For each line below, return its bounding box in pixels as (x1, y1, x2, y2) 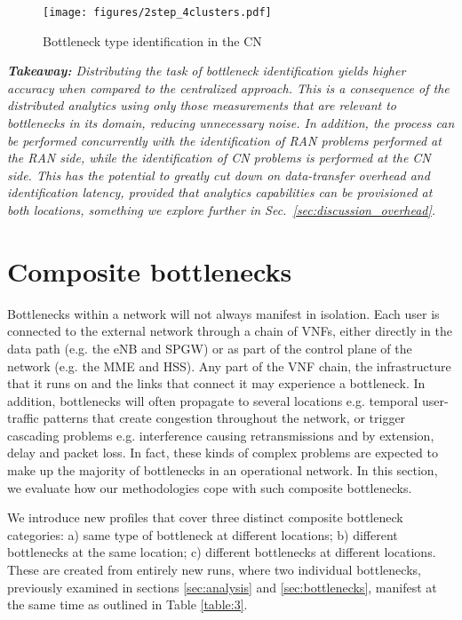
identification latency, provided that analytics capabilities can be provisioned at (7, 183, 433, 202)
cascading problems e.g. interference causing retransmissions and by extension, (7, 425, 434, 444)
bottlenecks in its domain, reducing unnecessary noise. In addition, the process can (7, 114, 455, 132)
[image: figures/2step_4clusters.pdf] (43, 6, 272, 19)
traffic (7, 409, 39, 427)
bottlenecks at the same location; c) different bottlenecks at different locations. (7, 543, 436, 561)
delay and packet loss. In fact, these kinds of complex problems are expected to (7, 443, 438, 462)
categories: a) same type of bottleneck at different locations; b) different (7, 525, 398, 544)
